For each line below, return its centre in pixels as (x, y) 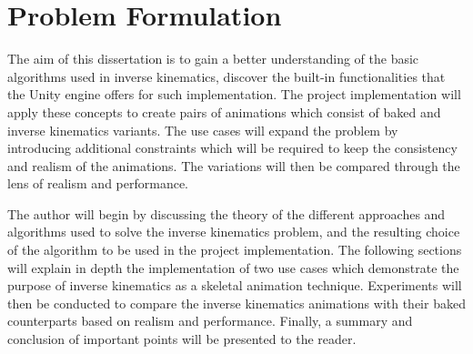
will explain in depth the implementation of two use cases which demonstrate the (233, 267)
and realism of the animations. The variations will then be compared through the (234, 165)
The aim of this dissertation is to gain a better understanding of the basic (213, 59)
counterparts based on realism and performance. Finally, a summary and (210, 321)
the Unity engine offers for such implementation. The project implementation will (234, 94)
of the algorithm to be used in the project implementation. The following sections (235, 250)
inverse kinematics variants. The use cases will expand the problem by (203, 130)
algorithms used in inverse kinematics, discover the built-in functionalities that (226, 76)
